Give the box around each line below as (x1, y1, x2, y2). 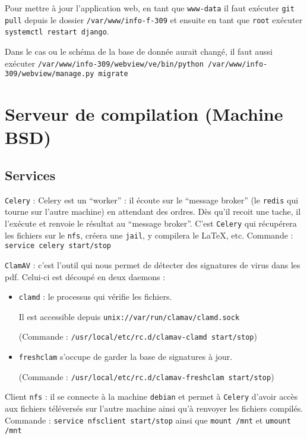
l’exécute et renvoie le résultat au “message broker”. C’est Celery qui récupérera (5, 217, 297, 229)
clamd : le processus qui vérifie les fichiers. (18, 290, 172, 303)
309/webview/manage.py (5, 70, 94, 79)
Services (5, 165, 56, 184)
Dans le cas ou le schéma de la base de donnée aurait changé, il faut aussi (5, 45, 273, 57)
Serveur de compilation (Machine (5, 102, 283, 126)
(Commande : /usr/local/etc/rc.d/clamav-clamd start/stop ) (18, 330, 257, 343)
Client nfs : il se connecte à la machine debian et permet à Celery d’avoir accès (5, 390, 298, 403)
